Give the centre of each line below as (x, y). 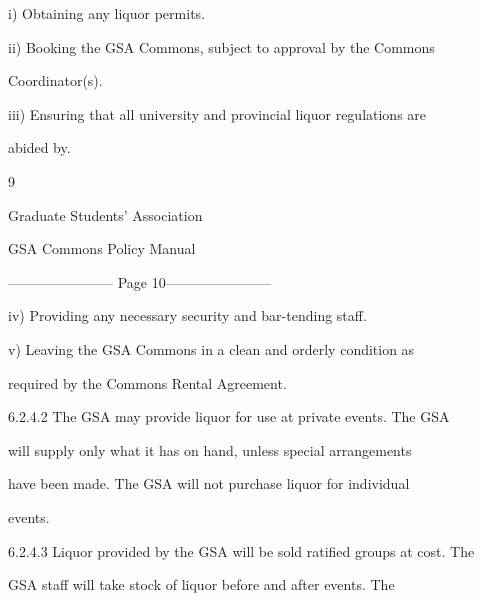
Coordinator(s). (55, 80)
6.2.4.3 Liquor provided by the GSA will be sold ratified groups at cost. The (241, 550)
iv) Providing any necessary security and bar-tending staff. (187, 315)
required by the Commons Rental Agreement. (147, 382)
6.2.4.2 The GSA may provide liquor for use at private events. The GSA (229, 416)
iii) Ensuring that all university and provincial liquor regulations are (217, 113)
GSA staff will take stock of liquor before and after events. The (201, 584)
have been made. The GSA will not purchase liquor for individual (209, 483)
